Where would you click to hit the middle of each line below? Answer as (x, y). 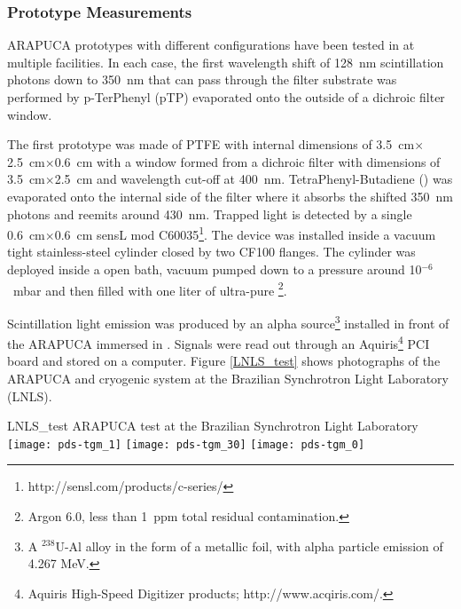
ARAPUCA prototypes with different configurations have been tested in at (211, 45)
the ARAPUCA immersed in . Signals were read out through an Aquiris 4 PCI (219, 342)
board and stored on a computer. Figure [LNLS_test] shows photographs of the (224, 361)
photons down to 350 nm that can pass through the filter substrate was (202, 79)
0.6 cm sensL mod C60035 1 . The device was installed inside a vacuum (245, 233)
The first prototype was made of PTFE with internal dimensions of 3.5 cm (211, 144)
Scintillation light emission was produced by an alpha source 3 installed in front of (228, 321)
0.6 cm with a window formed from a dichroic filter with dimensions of (247, 161)
